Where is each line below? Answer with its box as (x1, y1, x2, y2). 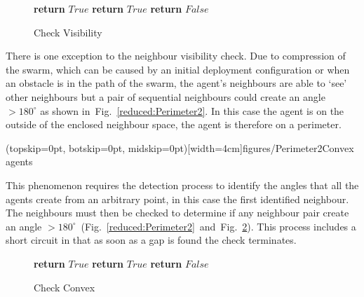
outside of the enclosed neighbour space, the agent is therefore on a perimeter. (6, 117, 342, 132)
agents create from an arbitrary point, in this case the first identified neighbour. (6, 191, 349, 206)
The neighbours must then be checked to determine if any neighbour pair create (6, 205, 349, 220)
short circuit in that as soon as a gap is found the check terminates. (6, 233, 297, 247)
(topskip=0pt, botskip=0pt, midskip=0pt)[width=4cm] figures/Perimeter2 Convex (6, 140, 354, 155)
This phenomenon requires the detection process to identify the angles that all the (6, 177, 359, 192)
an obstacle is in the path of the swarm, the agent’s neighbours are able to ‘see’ (6, 76, 347, 90)
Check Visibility (34, 25, 102, 39)
